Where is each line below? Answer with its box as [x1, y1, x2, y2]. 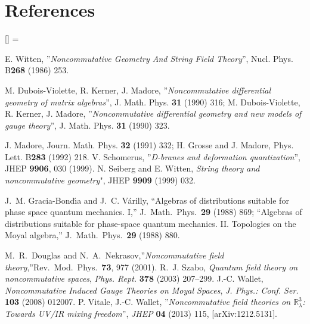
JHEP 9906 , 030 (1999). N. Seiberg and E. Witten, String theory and [5, 162, 260, 175]
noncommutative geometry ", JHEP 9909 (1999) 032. [5, 174, 196, 186]
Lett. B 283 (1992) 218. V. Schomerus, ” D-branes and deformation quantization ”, [5, 150, 300, 163]
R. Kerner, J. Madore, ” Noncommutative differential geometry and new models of [5, 107, 302, 120]
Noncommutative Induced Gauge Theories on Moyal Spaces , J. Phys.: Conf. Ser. [5, 283, 299, 296]
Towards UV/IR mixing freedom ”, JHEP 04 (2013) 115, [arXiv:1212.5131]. [5, 307, 278, 319]
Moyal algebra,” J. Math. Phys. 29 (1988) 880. [5, 229, 180, 241]
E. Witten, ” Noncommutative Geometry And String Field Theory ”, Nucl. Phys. [5, 52, 293, 64]
